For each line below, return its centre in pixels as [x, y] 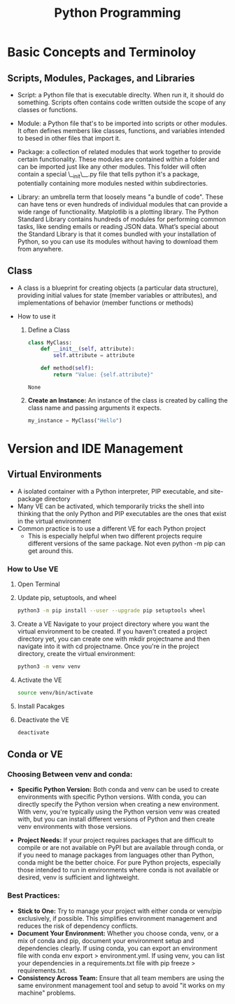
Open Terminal [39, 584]
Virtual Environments [55, 474]
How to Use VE [33, 569]
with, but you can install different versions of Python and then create [116, 819]
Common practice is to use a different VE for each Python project [112, 528]
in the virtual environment [54, 521]
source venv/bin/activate [55, 692]
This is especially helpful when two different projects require [115, 536]
